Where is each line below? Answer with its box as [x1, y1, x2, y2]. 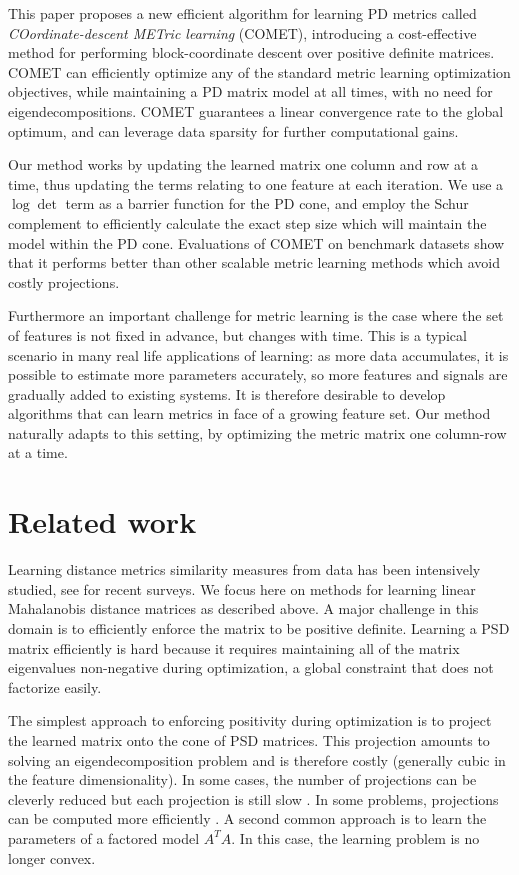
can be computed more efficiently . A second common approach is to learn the [8, 808, 487, 829]
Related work [8, 501, 197, 542]
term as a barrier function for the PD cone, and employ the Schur [65, 193, 469, 214]
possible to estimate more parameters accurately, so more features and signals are [8, 364, 508, 385]
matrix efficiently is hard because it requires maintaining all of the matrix [8, 637, 460, 658]
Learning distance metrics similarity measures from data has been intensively [8, 559, 481, 580]
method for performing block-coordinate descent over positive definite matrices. [8, 42, 495, 63]
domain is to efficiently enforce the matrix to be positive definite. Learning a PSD [8, 617, 510, 638]
